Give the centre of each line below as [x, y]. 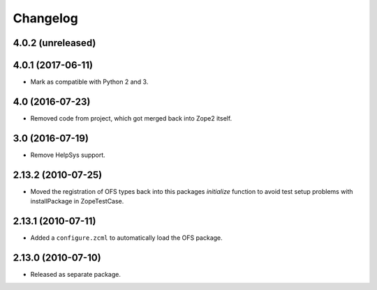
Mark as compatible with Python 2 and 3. [89, 82]
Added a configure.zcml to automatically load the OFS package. [126, 238]
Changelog [45, 18]
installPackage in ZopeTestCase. [77, 201]
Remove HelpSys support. [68, 155]
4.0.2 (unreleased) [54, 43]
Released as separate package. [76, 274]
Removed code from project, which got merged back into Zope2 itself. [131, 118]
